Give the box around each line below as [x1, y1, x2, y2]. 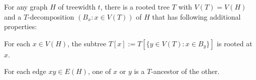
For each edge [4, 66, 46, 76]
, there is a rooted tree [100, 2, 170, 12]
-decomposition [28, 11, 74, 22]
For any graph [4, 2, 48, 12]
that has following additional [152, 11, 241, 22]
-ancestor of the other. [151, 66, 220, 76]
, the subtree [67, 38, 107, 48]
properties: [4, 21, 37, 32]
